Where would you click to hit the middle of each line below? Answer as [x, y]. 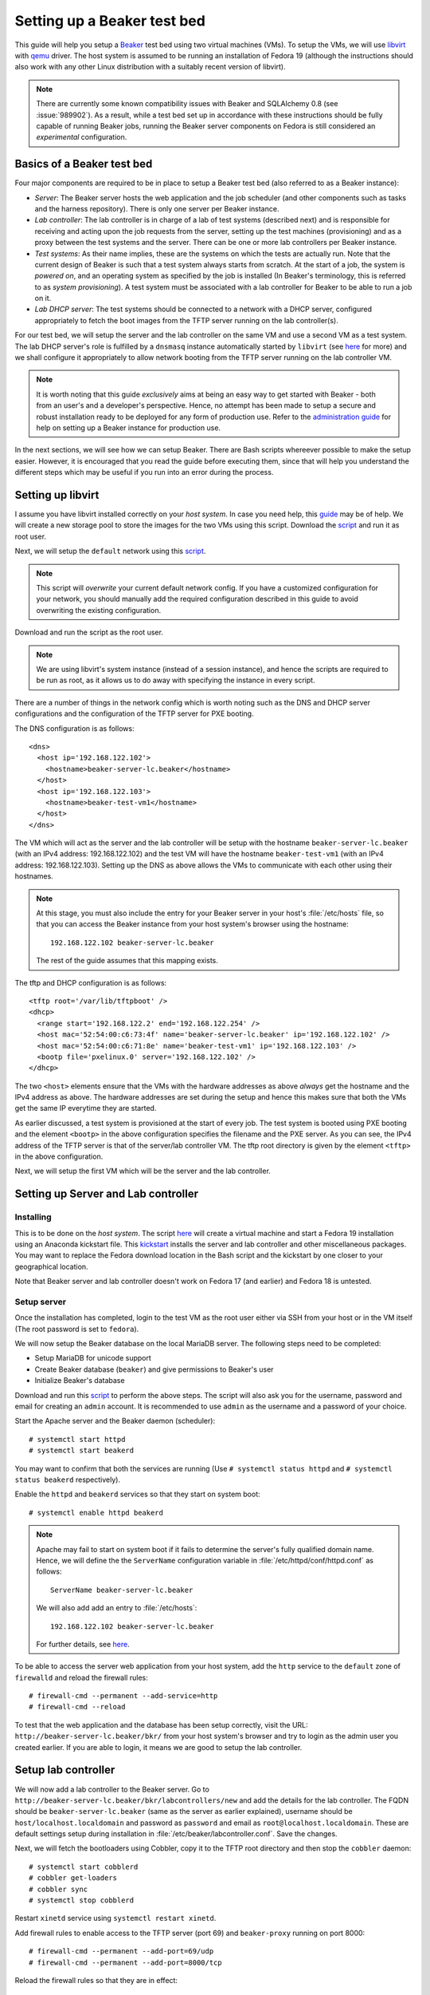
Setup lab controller [65, 1770]
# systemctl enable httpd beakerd [96, 1513]
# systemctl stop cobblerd [82, 1900]
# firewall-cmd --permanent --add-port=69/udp [121, 1952]
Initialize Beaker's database [80, 1381]
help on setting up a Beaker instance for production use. [129, 428]
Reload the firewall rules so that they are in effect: [96, 1980]
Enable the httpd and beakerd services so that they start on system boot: [137, 1494]
